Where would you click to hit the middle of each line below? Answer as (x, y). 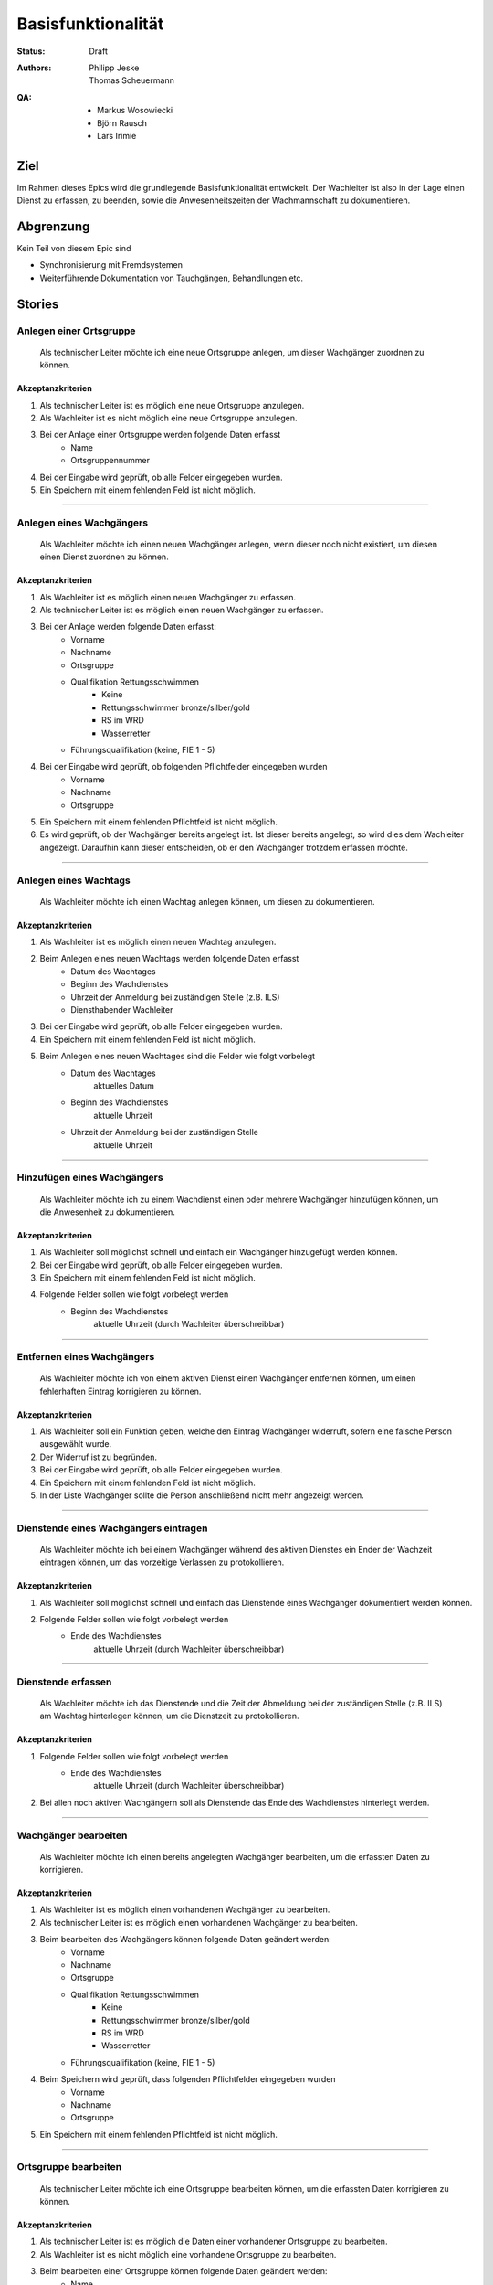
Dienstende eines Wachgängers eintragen (112, 1528)
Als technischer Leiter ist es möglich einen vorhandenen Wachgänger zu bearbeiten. (199, 1922)
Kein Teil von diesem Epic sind (74, 249)
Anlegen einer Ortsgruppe (76, 331)
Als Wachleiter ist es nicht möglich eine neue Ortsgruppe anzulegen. (168, 418)
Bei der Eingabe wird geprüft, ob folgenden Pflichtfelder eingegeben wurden (184, 767)
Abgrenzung (53, 227)
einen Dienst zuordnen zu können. (104, 557)
